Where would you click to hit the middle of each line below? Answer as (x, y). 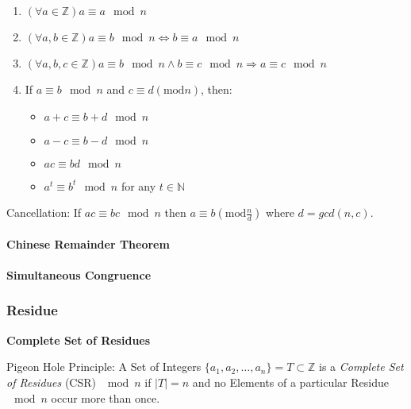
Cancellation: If (44, 212)
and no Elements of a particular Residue (290, 382)
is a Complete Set (361, 367)
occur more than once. (106, 397)
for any (138, 185)
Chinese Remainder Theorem (88, 243)
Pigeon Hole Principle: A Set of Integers (104, 367)
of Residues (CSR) (52, 382)
